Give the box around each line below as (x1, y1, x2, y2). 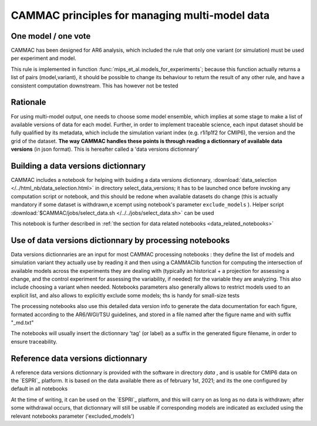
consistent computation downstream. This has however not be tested (11, 82, 178, 89)
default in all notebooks (11, 385, 68, 393)
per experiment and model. (11, 55, 76, 62)
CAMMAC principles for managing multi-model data (11, 9, 270, 22)
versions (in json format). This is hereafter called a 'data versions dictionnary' (11, 146, 200, 153)
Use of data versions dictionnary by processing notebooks (11, 235, 230, 245)
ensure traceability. (11, 338, 58, 345)
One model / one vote (11, 31, 91, 41)
